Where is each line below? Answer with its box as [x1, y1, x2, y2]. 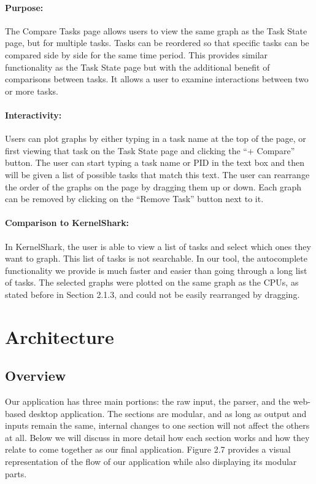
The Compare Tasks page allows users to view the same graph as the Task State [5, 24, 307, 37]
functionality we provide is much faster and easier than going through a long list [5, 263, 307, 276]
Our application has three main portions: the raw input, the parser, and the [5, 395, 290, 408]
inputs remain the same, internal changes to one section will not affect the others [5, 419, 310, 432]
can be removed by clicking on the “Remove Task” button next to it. [5, 192, 264, 205]
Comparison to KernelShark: [5, 216, 129, 229]
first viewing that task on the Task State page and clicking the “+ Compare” [5, 144, 295, 157]
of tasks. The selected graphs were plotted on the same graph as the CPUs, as [5, 276, 299, 289]
